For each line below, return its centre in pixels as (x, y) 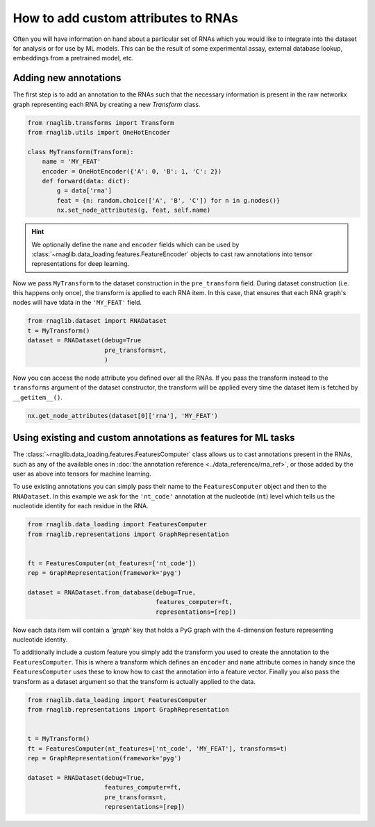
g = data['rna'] (84, 191)
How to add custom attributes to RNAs (126, 18)
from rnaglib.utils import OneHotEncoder (99, 132)
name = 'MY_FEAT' (72, 162)
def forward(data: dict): (86, 181)
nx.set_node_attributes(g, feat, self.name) (134, 210)
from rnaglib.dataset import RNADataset (97, 321)
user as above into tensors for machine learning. (82, 474)
